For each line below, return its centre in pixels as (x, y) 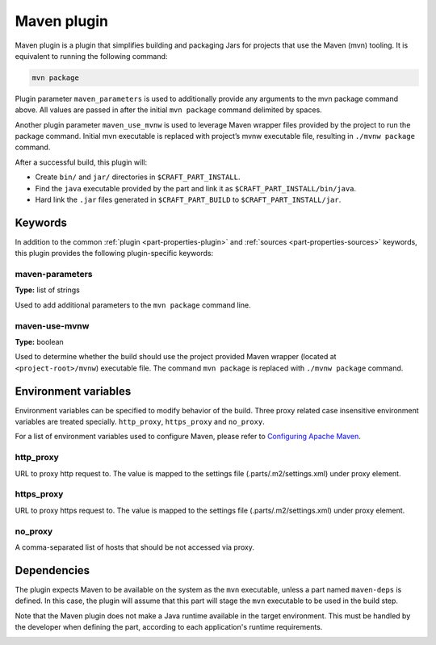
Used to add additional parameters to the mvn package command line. (133, 305)
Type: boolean (39, 342)
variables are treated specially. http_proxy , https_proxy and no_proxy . (140, 422)
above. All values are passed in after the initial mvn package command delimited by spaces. (168, 110)
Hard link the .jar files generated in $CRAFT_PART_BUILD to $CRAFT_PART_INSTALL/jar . (188, 200)
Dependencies (52, 570)
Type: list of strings (47, 290)
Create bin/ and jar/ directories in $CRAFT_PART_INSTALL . (138, 177)
